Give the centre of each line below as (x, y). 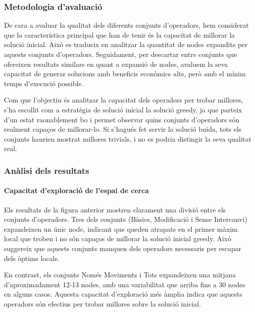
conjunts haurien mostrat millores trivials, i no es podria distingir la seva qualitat (128, 138)
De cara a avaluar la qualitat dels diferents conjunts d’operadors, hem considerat (127, 25)
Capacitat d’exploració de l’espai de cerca (76, 190)
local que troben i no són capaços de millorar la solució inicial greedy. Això (118, 238)
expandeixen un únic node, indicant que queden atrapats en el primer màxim (121, 229)
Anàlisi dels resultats (47, 170)
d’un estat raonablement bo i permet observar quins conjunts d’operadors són (122, 119)
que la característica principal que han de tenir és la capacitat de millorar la (120, 34)
